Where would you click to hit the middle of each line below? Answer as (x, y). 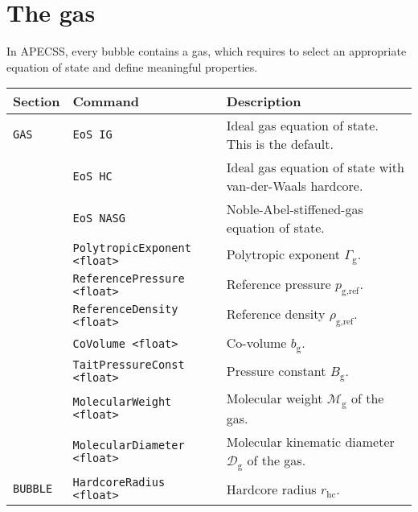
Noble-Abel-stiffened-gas (295, 209)
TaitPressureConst (129, 365)
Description (264, 101)
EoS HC (92, 177)
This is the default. (280, 144)
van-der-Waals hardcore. (295, 186)
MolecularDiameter (129, 446)
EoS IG (92, 135)
